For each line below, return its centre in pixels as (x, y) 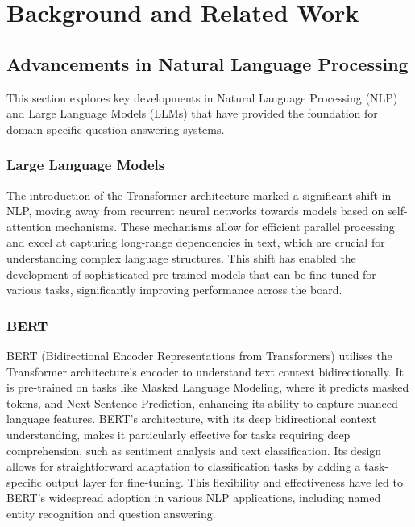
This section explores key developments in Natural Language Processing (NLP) (202, 97)
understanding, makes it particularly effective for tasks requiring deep (178, 434)
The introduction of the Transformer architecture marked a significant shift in (199, 195)
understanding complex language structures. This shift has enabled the (181, 257)
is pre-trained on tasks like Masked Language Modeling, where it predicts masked (208, 387)
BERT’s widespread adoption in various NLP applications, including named (194, 498)
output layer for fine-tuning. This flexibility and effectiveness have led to (224, 481)
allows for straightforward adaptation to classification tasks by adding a (184, 466)
